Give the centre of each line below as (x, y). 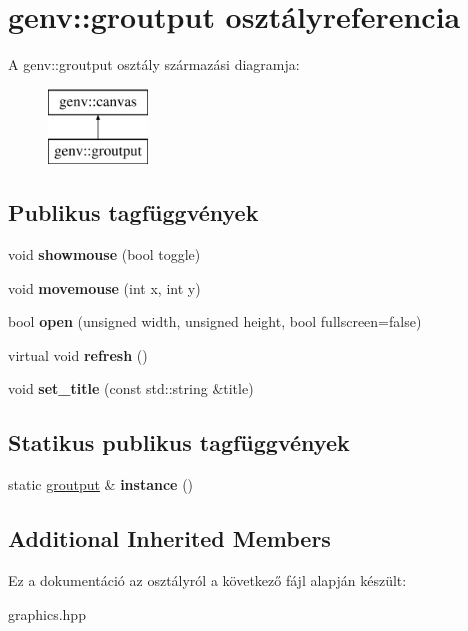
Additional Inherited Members (169, 538)
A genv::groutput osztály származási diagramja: (154, 64)
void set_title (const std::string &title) (131, 388)
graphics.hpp (47, 613)
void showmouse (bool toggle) (104, 254)
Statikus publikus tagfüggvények (179, 442)
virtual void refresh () (78, 354)
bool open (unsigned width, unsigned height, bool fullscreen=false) (215, 321)
